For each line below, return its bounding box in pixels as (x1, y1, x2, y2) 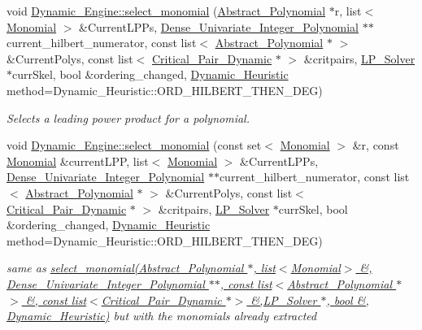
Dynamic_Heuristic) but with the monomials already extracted (7, 307, 317, 324)
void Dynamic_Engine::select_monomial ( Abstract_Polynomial (7, 2, 326, 19)
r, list (334, 2, 362, 19)
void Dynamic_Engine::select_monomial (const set (7, 137, 262, 154)
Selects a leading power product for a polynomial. (7, 109, 250, 126)
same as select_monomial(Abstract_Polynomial (7, 259, 244, 276)
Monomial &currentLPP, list (7, 152, 149, 169)
